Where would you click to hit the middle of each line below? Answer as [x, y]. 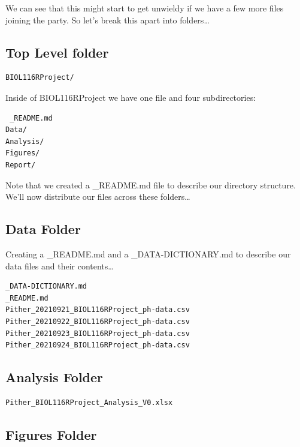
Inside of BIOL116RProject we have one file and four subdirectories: [131, 97]
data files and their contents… [60, 265]
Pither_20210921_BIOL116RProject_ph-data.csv [98, 310]
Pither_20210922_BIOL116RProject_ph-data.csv [98, 321]
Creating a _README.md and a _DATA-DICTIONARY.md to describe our [148, 253]
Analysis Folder [54, 377]
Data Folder [43, 229]
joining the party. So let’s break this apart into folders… [107, 19]
